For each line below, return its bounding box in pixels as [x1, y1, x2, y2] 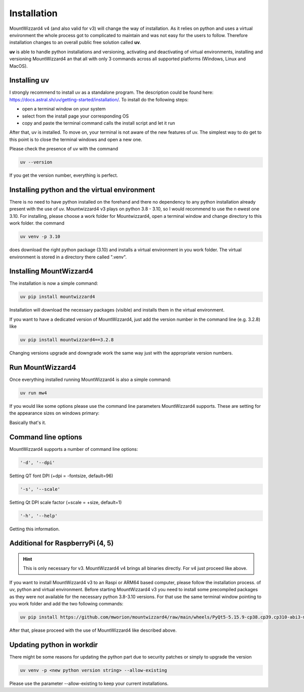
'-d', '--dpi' [20, 459, 55, 466]
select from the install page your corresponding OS [22, 113, 129, 119]
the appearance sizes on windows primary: [9, 410, 100, 416]
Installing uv [9, 76, 49, 85]
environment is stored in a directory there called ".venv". [9, 254, 127, 260]
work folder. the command [9, 220, 64, 226]
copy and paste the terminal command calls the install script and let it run [22, 120, 175, 126]
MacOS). [9, 63, 28, 69]
